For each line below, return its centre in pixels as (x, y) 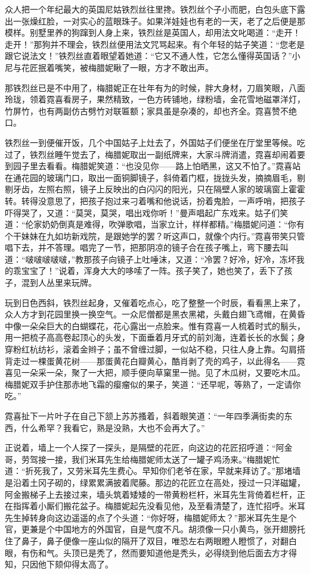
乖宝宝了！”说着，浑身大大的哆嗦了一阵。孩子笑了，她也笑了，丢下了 (148, 271)
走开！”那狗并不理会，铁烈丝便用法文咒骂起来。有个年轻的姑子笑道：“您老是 (155, 44)
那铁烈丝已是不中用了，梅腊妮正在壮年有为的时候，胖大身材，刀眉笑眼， (147, 87)
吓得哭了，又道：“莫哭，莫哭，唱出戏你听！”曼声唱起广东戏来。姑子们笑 (147, 212)
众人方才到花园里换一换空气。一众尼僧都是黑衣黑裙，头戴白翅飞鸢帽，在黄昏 (155, 314)
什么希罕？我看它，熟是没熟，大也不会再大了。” (113, 427)
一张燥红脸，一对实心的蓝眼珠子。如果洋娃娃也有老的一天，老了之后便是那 (159, 21)
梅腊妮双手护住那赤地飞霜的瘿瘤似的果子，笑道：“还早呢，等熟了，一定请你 (153, 384)
